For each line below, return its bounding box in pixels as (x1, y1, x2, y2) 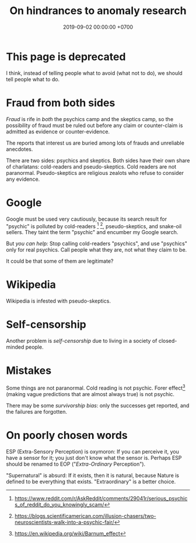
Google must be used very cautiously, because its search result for (6, 215, 167, 222)
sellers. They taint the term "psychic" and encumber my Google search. (6, 229, 178, 236)
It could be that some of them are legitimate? (6, 257, 114, 264)
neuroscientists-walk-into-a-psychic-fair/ (14, 518, 114, 525)
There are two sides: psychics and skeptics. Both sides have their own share (6, 157, 190, 164)
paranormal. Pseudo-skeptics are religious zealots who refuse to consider (6, 169, 184, 176)
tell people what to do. (6, 75, 60, 83)
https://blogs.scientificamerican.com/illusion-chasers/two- (14, 512, 156, 519)
